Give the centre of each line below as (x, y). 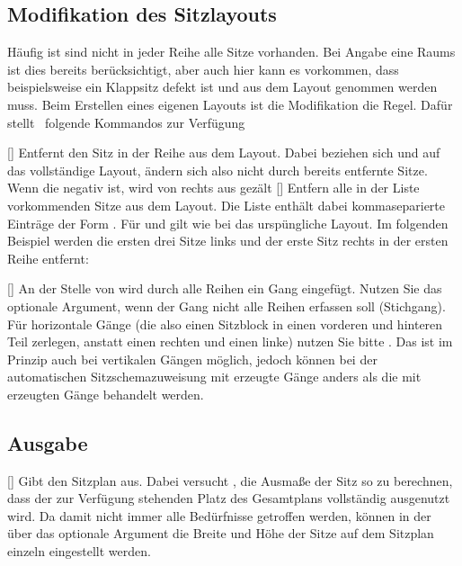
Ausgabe (48, 442)
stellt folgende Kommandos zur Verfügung (126, 122)
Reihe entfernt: (48, 258)
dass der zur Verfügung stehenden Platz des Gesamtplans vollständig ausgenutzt (229, 498)
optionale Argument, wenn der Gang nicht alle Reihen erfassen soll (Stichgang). (227, 305)
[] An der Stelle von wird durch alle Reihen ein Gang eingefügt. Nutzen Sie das (225, 288)
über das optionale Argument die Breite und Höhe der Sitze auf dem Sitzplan (221, 533)
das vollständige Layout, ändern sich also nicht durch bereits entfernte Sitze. (218, 170)
